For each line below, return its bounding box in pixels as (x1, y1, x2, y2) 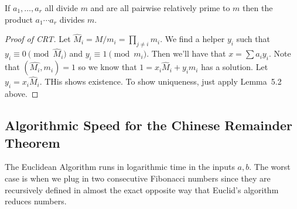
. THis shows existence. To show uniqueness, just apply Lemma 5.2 (39, 75, 282, 88)
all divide (45, 2, 78, 13)
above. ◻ (5, 88, 39, 100)
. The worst (249, 161, 291, 173)
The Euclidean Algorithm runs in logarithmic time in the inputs (5, 161, 235, 173)
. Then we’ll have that (146, 47, 226, 60)
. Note (268, 47, 291, 60)
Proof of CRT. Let (5, 33, 71, 45)
